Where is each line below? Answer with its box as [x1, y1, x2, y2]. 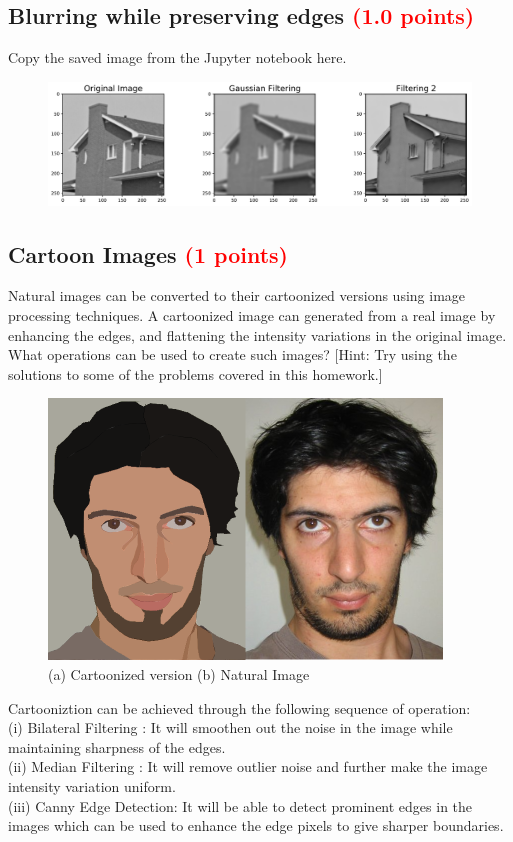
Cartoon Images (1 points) [8, 238, 288, 269]
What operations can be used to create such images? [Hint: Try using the [8, 344, 457, 365]
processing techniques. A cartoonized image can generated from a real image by [8, 304, 496, 325]
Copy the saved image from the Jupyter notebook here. [8, 47, 347, 68]
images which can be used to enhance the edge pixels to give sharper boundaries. [8, 815, 504, 836]
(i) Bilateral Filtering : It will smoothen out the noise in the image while [8, 717, 453, 738]
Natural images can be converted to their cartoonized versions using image [8, 285, 466, 306]
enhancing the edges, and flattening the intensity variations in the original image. [8, 324, 507, 345]
